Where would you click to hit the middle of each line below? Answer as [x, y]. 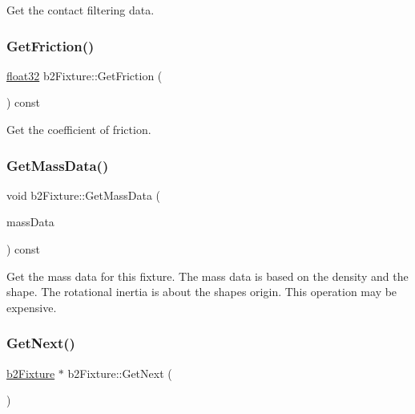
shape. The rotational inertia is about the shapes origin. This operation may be [202, 292]
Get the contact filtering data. [81, 10]
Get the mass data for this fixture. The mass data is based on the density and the [207, 276]
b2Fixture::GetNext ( [120, 373]
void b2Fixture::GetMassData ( [84, 195]
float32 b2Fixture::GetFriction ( [85, 75]
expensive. [32, 307]
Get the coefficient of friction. [79, 129]
